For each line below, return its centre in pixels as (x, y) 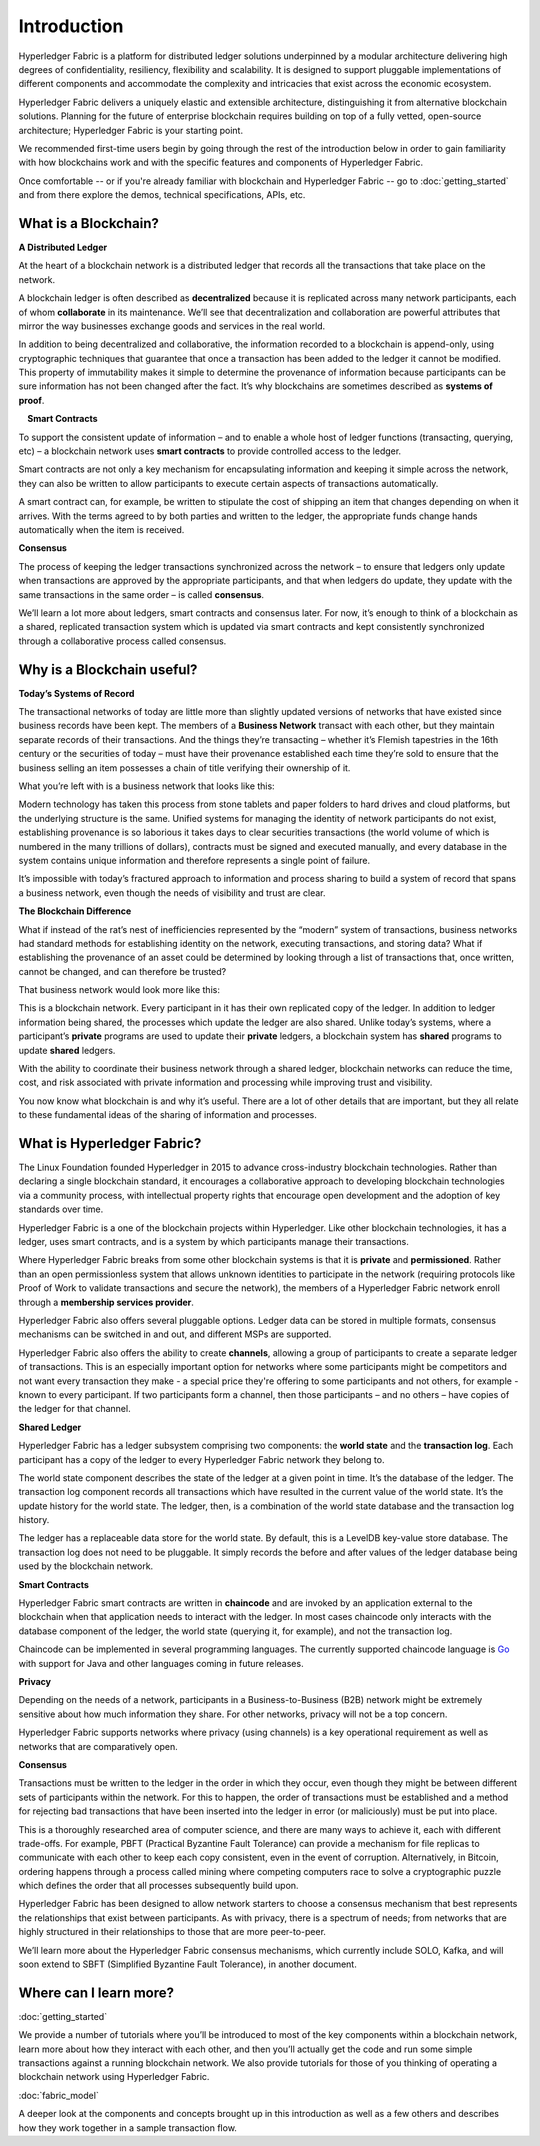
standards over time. (61, 1209)
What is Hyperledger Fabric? (110, 1143)
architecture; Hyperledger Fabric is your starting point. (131, 130)
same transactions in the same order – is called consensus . (141, 594)
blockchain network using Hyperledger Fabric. (114, 2077)
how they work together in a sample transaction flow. (127, 2127)
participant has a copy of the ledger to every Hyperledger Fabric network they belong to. (201, 1459)
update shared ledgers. (67, 1050)
